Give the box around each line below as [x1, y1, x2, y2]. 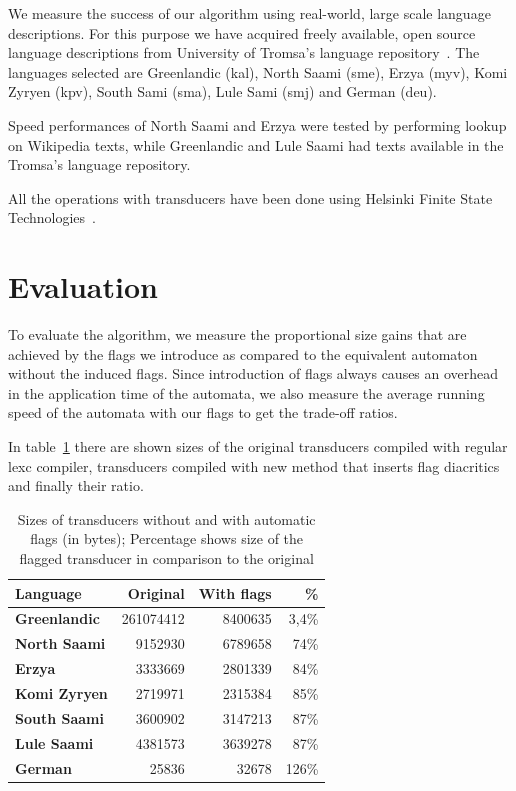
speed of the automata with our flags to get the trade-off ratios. [8, 402, 398, 423]
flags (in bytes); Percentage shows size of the [30, 528, 304, 549]
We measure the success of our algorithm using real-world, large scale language [8, 3, 491, 23]
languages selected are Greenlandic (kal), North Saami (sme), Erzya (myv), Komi [8, 61, 508, 82]
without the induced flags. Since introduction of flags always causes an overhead [8, 363, 499, 384]
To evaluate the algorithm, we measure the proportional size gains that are [8, 324, 467, 345]
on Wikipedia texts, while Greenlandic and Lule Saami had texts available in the [8, 134, 504, 155]
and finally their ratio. [8, 475, 144, 496]
